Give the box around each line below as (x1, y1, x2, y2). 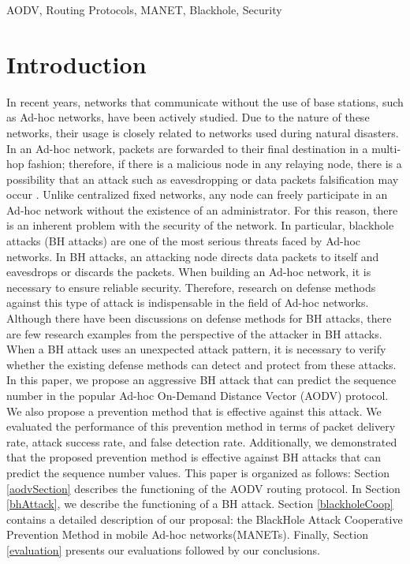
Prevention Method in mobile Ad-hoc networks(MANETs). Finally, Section (6, 526, 368, 543)
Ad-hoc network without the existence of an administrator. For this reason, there (6, 201, 398, 218)
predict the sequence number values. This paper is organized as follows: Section (6, 464, 389, 480)
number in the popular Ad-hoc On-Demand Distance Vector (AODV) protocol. (6, 387, 389, 403)
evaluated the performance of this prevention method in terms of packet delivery (6, 418, 396, 435)
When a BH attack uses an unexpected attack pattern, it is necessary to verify (6, 341, 386, 357)
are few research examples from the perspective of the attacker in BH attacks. (6, 325, 382, 342)
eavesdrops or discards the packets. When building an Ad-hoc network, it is (6, 263, 371, 280)
